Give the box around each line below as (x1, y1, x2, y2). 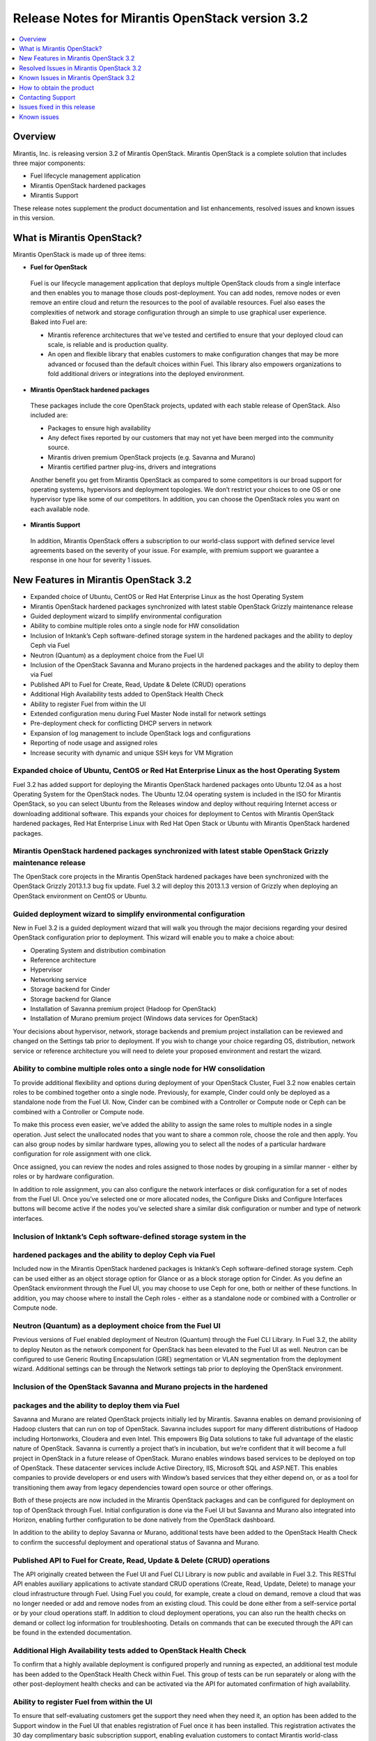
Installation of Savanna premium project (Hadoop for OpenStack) (30, 1005, 217, 1013)
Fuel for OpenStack (30, 263, 88, 272)
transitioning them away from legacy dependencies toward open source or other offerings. (13, 1483, 273, 1492)
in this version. (13, 213, 55, 222)
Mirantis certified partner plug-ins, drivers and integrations (47, 463, 217, 471)
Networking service (30, 975, 87, 983)
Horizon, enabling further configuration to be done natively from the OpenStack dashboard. (13, 1515, 276, 1524)
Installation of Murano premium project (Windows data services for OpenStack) (30, 1014, 258, 1023)
